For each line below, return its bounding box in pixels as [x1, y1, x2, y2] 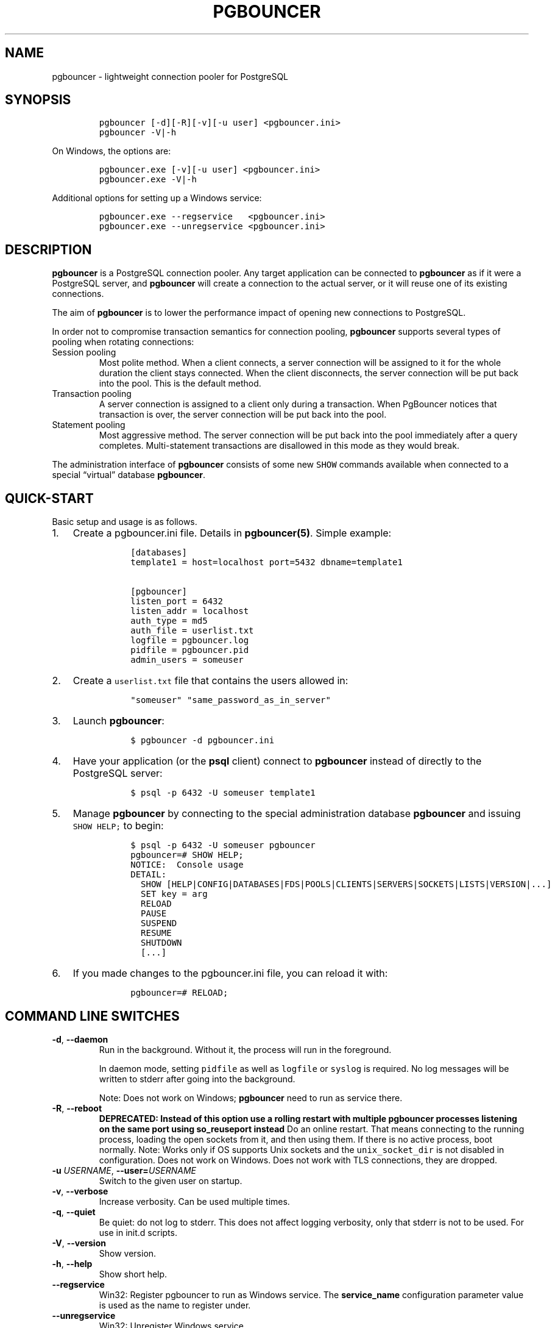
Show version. [99, 1248, 157, 1258]
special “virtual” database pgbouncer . [52, 469, 206, 480]
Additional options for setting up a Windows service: [52, 193, 262, 204]
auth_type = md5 [130, 616, 208, 626]
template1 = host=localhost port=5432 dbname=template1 [130, 557, 403, 568]
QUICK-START [5, 490, 94, 506]
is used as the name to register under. [99, 1299, 251, 1310]
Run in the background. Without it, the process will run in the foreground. [99, 1044, 392, 1055]
